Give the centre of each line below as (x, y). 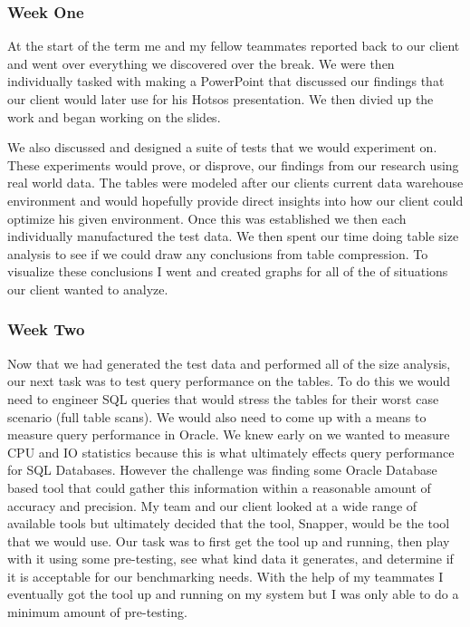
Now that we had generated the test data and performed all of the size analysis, (229, 363)
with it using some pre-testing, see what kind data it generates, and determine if (230, 559)
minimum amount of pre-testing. (97, 612)
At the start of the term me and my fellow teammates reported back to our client (234, 46)
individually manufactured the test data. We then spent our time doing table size (233, 236)
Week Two (46, 329)
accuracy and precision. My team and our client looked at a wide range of (212, 505)
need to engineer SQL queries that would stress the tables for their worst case (223, 398)
